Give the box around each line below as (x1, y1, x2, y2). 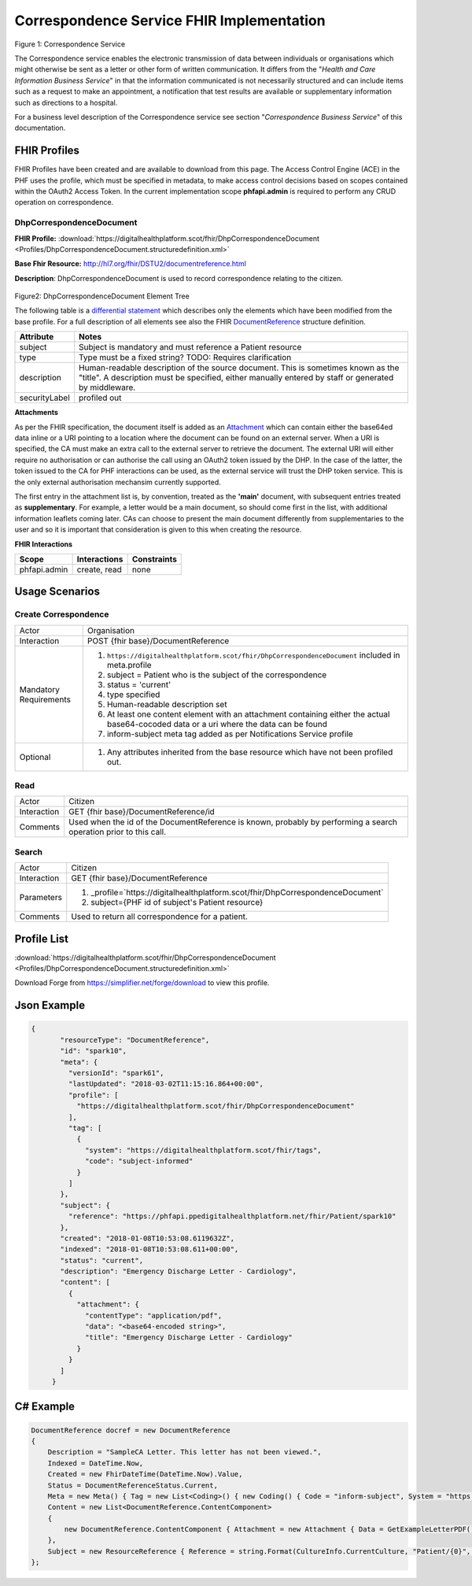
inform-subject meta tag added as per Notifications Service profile (106, 728, 353, 739)
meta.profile (106, 659, 153, 670)
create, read (76, 564, 122, 575)
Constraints (131, 554, 177, 565)
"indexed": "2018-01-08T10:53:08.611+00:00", (60, 1245, 239, 1254)
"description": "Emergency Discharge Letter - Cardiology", (60, 1267, 297, 1276)
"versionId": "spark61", (68, 1069, 164, 1078)
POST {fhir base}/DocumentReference (87, 635, 230, 646)
